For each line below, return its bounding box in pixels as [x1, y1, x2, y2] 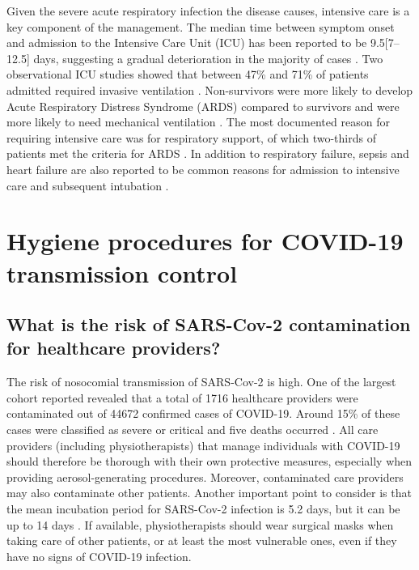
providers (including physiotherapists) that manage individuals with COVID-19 [6, 436, 400, 453]
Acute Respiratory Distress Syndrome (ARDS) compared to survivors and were [6, 97, 400, 114]
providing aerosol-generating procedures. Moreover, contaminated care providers [6, 468, 404, 485]
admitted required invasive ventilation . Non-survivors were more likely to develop [6, 81, 413, 98]
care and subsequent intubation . [6, 177, 169, 194]
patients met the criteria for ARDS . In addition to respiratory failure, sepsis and [6, 145, 409, 162]
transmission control [6, 256, 238, 289]
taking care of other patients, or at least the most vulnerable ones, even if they [6, 532, 397, 549]
